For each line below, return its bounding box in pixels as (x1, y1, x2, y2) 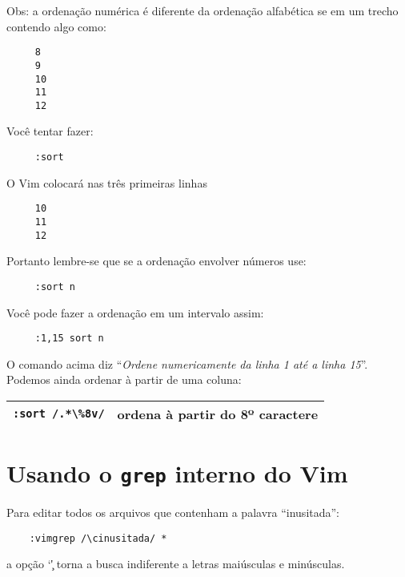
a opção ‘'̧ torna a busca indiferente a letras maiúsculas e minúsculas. (6, 555, 345, 572)
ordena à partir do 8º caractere (117, 404, 319, 423)
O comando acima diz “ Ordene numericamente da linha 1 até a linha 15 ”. (6, 355, 368, 372)
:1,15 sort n (34, 333, 104, 345)
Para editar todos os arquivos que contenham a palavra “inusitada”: (6, 504, 340, 521)
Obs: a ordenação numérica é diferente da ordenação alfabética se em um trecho (6, 2, 399, 18)
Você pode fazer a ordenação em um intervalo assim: (6, 304, 264, 321)
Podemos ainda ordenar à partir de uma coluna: (6, 371, 242, 388)
